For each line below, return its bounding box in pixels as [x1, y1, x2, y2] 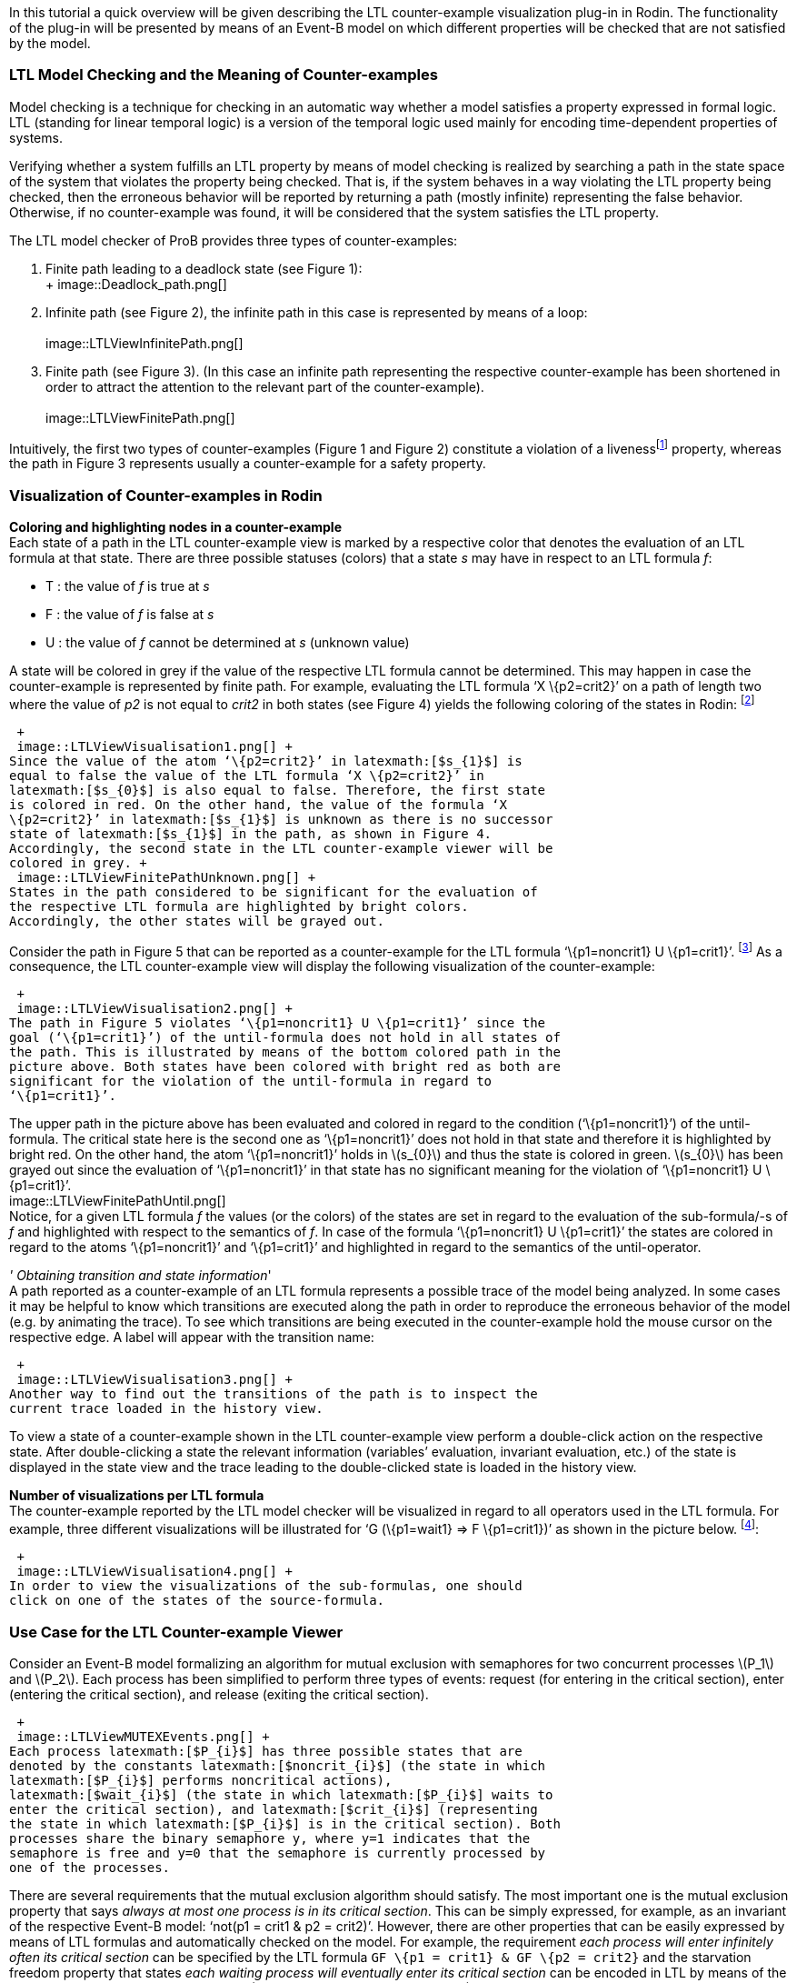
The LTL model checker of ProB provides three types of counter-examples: [9, 232, 458, 248]
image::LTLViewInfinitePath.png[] [45, 335, 244, 351]
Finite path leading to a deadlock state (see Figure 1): [45, 260, 363, 276]
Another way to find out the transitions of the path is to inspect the [9, 1387, 538, 1402]
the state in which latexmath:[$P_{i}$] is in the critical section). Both [9, 1816, 561, 1831]
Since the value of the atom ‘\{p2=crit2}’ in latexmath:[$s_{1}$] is [9, 753, 523, 768]
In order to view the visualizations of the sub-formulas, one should [9, 1578, 523, 1594]
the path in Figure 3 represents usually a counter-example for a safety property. [9, 456, 486, 472]
